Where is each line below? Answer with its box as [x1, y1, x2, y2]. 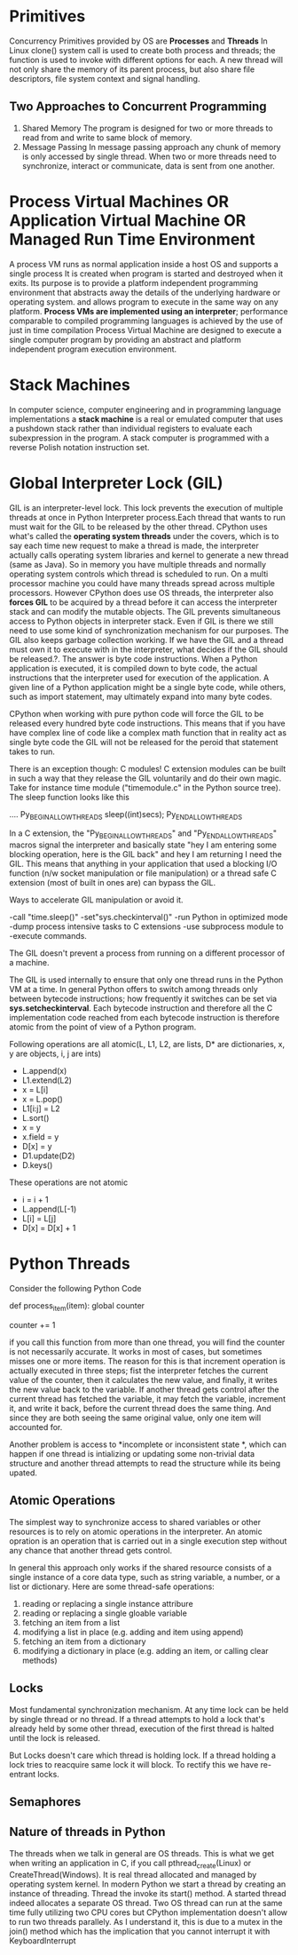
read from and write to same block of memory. [21, 131, 192, 143]
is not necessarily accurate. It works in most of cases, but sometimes [9, 1346, 263, 1356]
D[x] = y [21, 1141, 52, 1152]
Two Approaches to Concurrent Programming [9, 99, 268, 115]
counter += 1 [9, 1319, 56, 1330]
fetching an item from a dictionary [21, 1636, 146, 1647]
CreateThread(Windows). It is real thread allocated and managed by [9, 1869, 257, 1880]
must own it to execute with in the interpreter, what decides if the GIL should [9, 644, 288, 655]
